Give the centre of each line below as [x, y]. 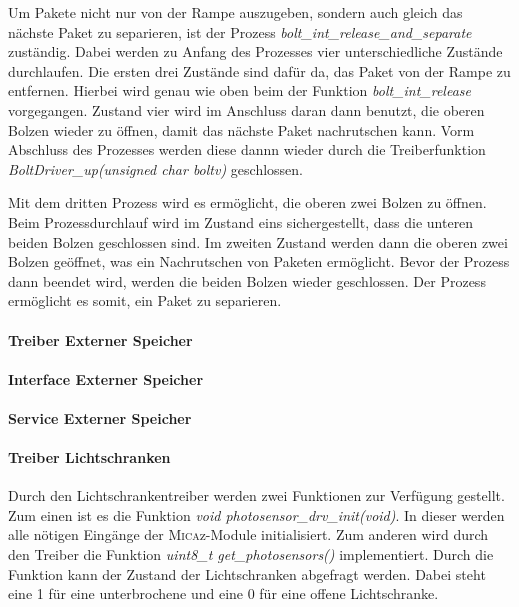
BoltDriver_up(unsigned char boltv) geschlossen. [155, 168]
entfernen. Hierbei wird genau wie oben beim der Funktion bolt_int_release [239, 90]
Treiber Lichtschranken [89, 457]
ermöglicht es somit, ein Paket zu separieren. [145, 300]
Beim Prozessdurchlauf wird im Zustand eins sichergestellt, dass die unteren [241, 221]
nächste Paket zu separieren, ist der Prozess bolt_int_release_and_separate [240, 31]
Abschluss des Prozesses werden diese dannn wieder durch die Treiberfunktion [247, 149]
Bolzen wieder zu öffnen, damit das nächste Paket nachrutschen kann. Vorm [241, 129]
